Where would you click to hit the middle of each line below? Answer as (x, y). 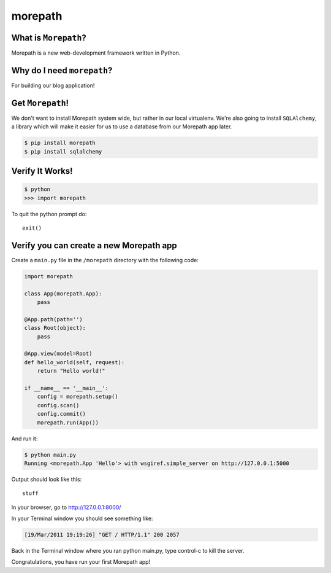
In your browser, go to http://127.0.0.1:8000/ (66, 507)
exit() (32, 228)
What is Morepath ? (49, 38)
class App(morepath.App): (63, 294)
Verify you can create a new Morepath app (94, 245)
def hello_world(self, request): (74, 362)
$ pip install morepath (60, 143)
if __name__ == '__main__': (66, 388)
